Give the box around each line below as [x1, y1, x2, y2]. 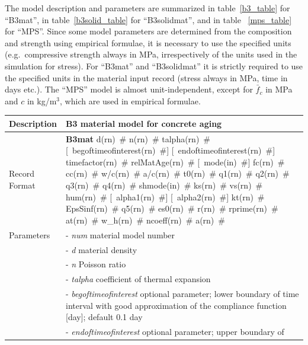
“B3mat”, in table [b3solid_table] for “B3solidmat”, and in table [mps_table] [5, 13, 292, 25]
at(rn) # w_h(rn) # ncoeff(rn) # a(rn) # [66, 213, 225, 226]
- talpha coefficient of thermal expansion [66, 273, 211, 285]
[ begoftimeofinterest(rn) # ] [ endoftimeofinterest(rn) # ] [66, 144, 275, 156]
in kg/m [27, 94, 57, 107]
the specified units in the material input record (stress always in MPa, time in [5, 71, 288, 84]
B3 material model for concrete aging [66, 117, 222, 129]
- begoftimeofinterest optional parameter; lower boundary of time [66, 287, 299, 300]
